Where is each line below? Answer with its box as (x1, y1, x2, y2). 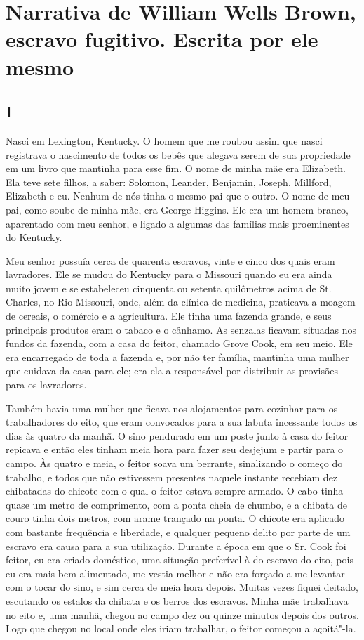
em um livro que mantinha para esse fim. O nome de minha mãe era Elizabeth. (6, 161, 346, 176)
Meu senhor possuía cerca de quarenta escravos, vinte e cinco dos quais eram (6, 253, 335, 268)
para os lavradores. (6, 377, 87, 392)
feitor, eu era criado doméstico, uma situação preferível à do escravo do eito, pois (6, 552, 353, 567)
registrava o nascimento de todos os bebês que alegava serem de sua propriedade (6, 147, 351, 162)
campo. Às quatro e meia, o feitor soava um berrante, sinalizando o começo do (6, 456, 343, 471)
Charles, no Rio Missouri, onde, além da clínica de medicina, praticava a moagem (6, 294, 356, 309)
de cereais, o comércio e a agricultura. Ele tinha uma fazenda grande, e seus (6, 308, 332, 323)
